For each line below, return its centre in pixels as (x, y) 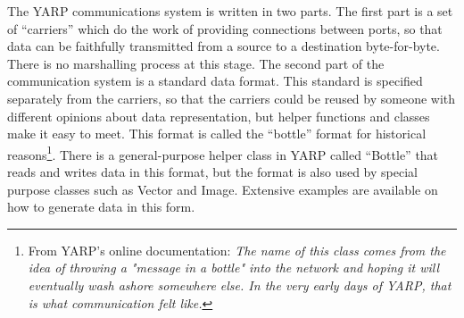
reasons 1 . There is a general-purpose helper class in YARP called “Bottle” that (223, 153)
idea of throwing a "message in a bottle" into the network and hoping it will (234, 268)
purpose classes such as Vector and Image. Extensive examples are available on (223, 189)
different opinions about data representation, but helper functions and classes (219, 116)
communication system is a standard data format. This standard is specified (215, 81)
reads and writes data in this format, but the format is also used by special (212, 172)
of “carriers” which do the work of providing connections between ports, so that (225, 28)
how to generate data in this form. (101, 207)
